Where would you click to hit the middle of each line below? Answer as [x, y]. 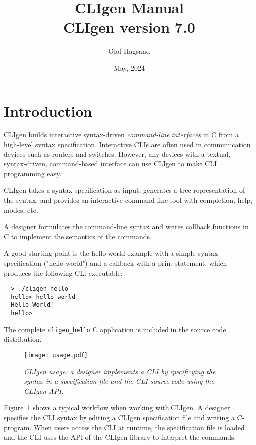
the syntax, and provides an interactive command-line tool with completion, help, [128, 200]
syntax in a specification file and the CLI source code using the [119, 381]
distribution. [23, 339]
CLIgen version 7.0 [129, 27]
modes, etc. [21, 210]
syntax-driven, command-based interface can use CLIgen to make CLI [111, 164]
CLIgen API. [44, 390]
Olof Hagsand [129, 51]
